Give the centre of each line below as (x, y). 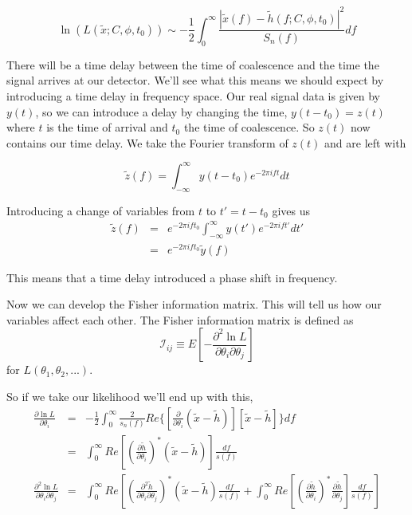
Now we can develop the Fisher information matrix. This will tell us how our (194, 304)
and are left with (365, 142)
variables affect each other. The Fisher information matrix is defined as (180, 319)
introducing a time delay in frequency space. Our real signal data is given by (194, 95)
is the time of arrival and (107, 127)
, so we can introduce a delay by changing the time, (161, 111)
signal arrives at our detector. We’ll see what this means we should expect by (195, 80)
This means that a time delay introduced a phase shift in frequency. (172, 277)
